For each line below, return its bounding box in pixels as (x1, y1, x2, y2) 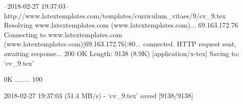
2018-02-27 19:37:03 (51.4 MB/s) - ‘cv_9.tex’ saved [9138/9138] (4, 90, 193, 100)
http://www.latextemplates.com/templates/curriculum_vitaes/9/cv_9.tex (4, 10, 226, 20)
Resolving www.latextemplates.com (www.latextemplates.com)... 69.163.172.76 (4, 20, 238, 30)
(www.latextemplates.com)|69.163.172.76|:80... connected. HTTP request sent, (4, 39, 237, 49)
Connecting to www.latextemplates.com (4, 29, 122, 39)
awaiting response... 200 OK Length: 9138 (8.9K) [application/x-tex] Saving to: (4, 48, 240, 58)
